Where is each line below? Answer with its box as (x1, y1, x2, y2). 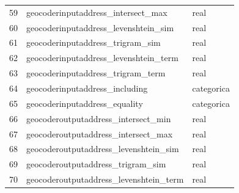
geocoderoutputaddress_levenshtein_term (26, 173, 184, 186)
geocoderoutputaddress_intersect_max (26, 127, 173, 140)
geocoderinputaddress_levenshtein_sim (26, 21, 174, 34)
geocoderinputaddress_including (26, 81, 148, 94)
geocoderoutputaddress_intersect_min (26, 112, 171, 125)
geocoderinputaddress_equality (26, 96, 143, 109)
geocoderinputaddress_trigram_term (26, 67, 166, 79)
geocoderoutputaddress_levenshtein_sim (26, 142, 179, 155)
